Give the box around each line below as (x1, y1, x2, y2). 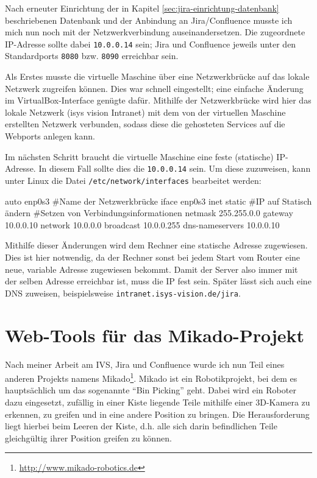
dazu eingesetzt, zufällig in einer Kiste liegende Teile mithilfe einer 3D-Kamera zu (5, 395, 310, 408)
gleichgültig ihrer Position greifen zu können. (5, 431, 172, 444)
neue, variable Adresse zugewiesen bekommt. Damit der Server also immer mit (5, 262, 298, 275)
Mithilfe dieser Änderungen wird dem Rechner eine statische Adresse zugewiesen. (5, 239, 308, 251)
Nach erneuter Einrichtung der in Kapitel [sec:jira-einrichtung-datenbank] (5, 2, 279, 14)
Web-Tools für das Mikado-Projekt (5, 322, 305, 347)
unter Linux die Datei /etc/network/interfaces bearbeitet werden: (5, 174, 262, 186)
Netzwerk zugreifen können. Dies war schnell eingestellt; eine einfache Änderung (5, 82, 304, 94)
